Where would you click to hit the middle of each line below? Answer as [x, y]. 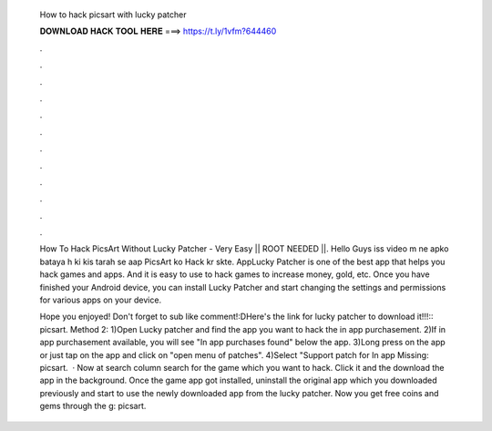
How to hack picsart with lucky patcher [113, 15]
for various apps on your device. [101, 300]
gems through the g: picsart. [93, 406]
